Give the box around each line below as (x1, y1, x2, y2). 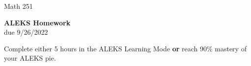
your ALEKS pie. (4, 53, 56, 63)
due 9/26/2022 (4, 27, 48, 37)
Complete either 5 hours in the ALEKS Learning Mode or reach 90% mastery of (4, 43, 247, 53)
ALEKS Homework (4, 17, 71, 27)
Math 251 (4, 1, 33, 11)
